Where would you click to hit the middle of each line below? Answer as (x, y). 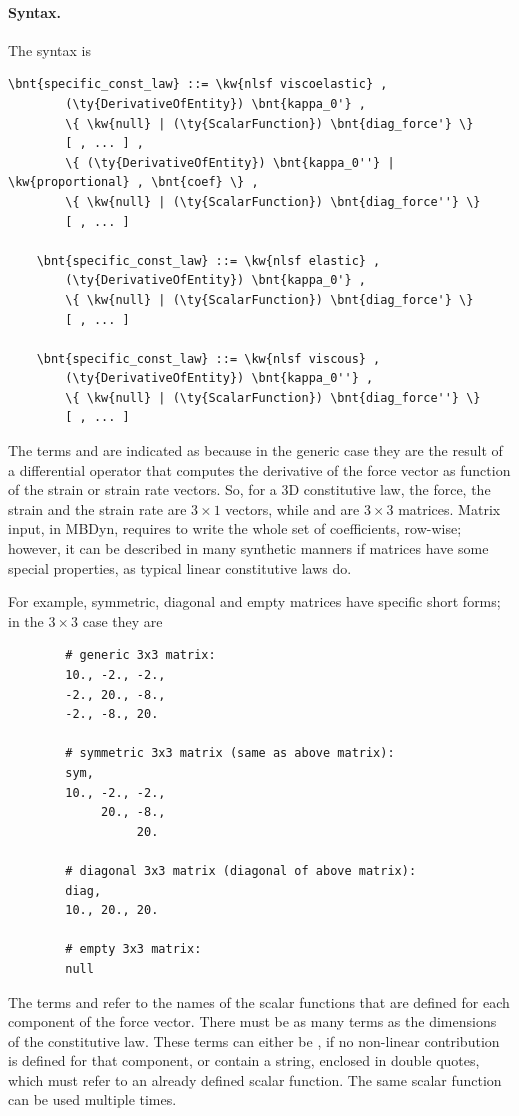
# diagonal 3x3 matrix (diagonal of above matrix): (241, 870)
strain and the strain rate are (97, 508)
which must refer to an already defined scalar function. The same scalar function (255, 1079)
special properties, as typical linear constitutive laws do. (180, 567)
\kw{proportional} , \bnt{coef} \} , (133, 182)
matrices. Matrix (449, 508)
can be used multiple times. (92, 1099)
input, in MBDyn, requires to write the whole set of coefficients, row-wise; (235, 528)
